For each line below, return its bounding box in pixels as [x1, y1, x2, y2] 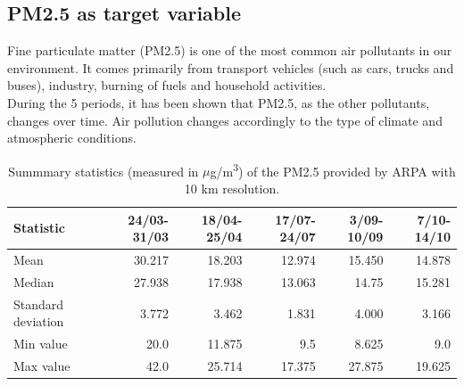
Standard [13, 294, 64, 313]
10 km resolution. [184, 179, 280, 198]
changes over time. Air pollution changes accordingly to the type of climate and [7, 111, 443, 129]
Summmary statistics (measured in [8, 161, 199, 180]
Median [13, 272, 54, 291]
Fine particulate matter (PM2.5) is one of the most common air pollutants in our [7, 41, 452, 60]
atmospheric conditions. [7, 128, 137, 147]
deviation [13, 312, 64, 331]
